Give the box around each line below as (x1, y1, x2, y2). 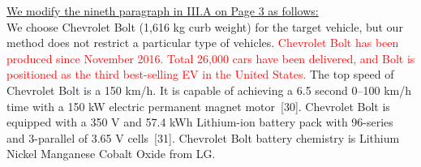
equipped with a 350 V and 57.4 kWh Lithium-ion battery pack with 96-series (6, 113, 393, 131)
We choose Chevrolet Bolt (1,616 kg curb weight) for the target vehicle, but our (6, 18, 403, 35)
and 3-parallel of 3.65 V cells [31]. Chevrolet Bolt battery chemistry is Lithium (6, 129, 400, 146)
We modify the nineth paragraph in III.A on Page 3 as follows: (6, 2, 319, 19)
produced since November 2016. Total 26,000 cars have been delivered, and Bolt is (6, 49, 415, 66)
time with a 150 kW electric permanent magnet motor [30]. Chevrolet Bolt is (6, 97, 390, 114)
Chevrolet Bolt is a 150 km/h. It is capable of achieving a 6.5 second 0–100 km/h (6, 81, 411, 98)
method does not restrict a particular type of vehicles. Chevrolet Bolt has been (6, 34, 399, 51)
